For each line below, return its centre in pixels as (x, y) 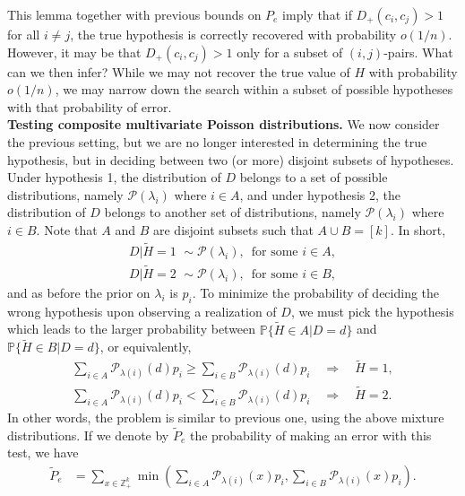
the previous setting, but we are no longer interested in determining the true (217, 141)
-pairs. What (418, 52)
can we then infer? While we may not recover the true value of (179, 71)
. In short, (418, 229)
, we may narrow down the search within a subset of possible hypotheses (254, 89)
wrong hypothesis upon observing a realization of (142, 311)
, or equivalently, (146, 347)
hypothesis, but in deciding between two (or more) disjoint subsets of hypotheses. (231, 159)
